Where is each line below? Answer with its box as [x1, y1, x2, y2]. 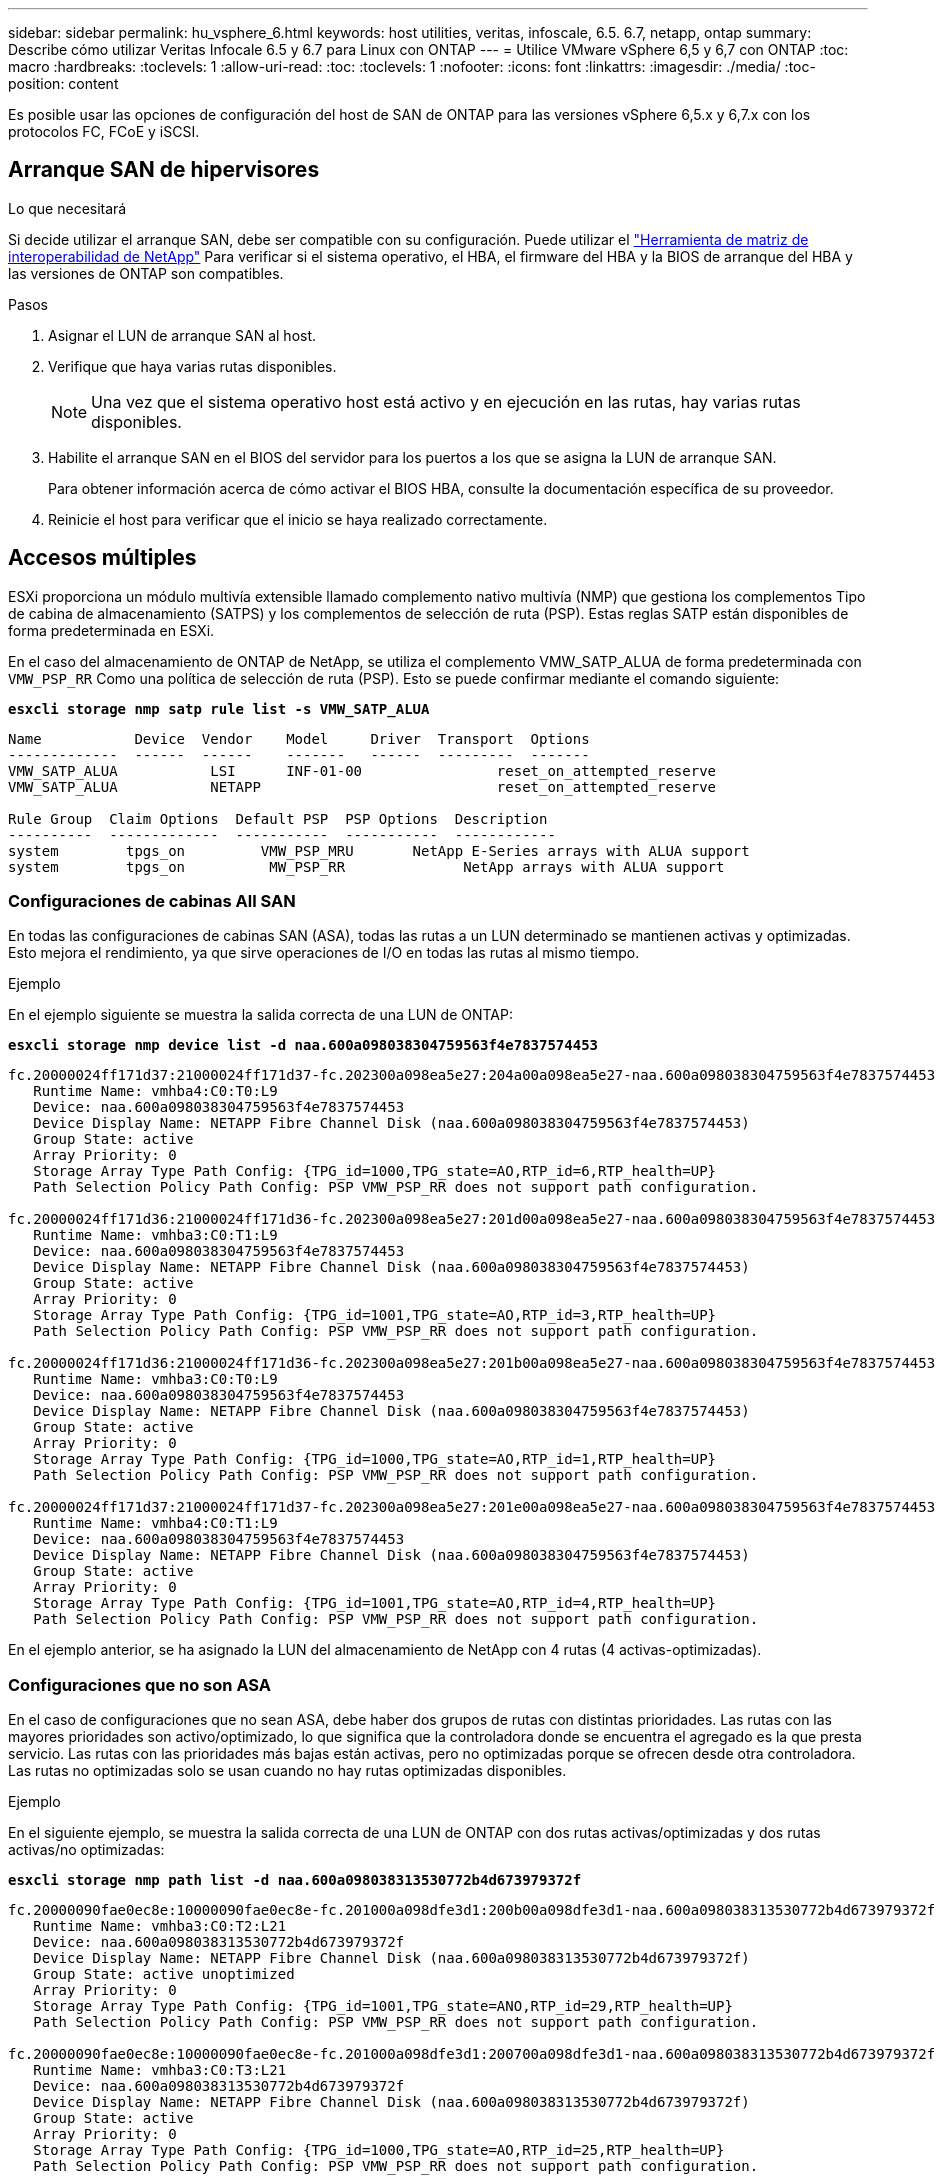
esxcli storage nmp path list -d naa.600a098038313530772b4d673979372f [8, 1872, 582, 1889]
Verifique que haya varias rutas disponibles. [48, 357, 337, 375]
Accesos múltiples [8, 545, 197, 571]
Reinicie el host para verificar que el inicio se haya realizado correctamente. [48, 510, 548, 528]
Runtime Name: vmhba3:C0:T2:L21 [33, 1918, 287, 1935]
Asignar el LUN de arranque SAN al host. [48, 326, 317, 344]
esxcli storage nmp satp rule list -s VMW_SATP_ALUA [8, 700, 430, 717]
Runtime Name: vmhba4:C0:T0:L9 [33, 1083, 278, 1100]
